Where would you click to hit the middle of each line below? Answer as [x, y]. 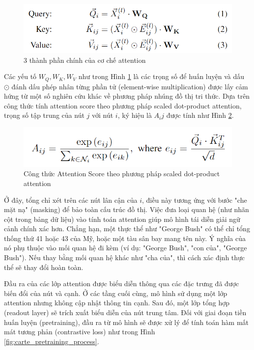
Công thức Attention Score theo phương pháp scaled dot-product [122, 174]
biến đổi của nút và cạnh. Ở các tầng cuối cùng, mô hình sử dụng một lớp [116, 293]
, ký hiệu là [135, 115]
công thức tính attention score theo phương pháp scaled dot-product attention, [123, 105]
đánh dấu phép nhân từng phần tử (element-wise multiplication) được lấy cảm [130, 86]
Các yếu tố [20, 76]
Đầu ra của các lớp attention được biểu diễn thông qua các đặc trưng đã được [122, 283]
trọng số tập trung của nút [44, 115]
